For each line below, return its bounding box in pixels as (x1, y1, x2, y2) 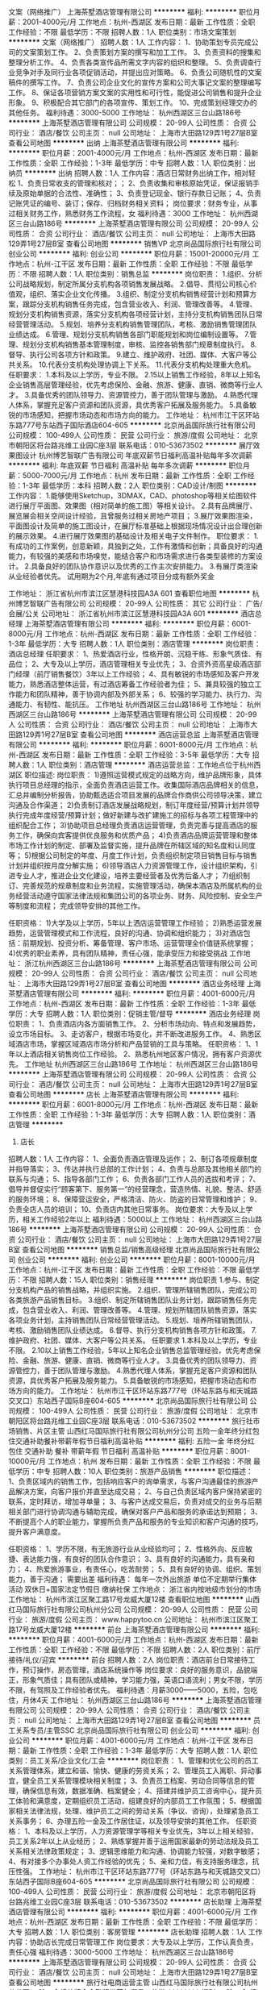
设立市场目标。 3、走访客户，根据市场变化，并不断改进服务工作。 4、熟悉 (8, 1029, 255, 1039)
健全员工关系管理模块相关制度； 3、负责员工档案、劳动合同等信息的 (22, 1776, 248, 1785)
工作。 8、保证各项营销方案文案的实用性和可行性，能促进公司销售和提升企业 (8, 88, 262, 97)
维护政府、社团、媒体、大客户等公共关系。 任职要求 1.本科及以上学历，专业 (8, 1335, 258, 1345)
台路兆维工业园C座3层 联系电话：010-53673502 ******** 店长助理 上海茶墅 (8, 1897, 262, 1906)
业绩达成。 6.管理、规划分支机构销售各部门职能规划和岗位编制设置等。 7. (8, 330, 250, 339)
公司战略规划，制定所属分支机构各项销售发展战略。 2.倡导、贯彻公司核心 (8, 279, 250, 289)
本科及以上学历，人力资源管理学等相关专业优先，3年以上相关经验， (34, 1826, 258, 1836)
